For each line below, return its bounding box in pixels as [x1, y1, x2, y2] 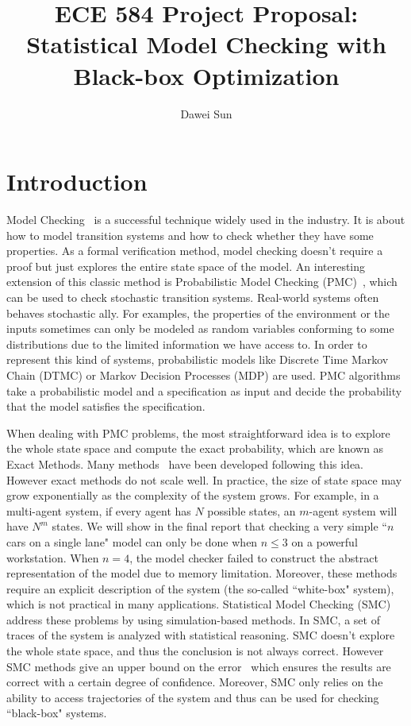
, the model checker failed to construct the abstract [129, 549, 378, 566]
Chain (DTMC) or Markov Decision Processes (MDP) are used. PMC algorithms [6, 366, 401, 383]
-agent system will [309, 502, 398, 519]
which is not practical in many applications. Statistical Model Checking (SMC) [6, 596, 391, 612]
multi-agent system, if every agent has [6, 502, 191, 519]
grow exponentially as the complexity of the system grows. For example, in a [6, 487, 379, 504]
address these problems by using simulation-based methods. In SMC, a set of [6, 611, 380, 628]
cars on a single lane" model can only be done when [6, 533, 258, 550]
